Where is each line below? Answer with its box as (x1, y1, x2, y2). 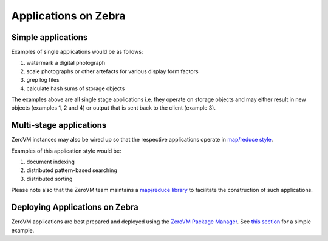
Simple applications (11, 32, 88, 42)
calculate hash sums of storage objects (26, 85, 125, 92)
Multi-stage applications (11, 120, 107, 130)
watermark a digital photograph (26, 59, 106, 67)
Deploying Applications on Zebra (11, 202, 139, 213)
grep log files (26, 76, 60, 84)
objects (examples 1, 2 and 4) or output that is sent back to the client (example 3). (11, 104, 216, 111)
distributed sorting (26, 175, 73, 182)
